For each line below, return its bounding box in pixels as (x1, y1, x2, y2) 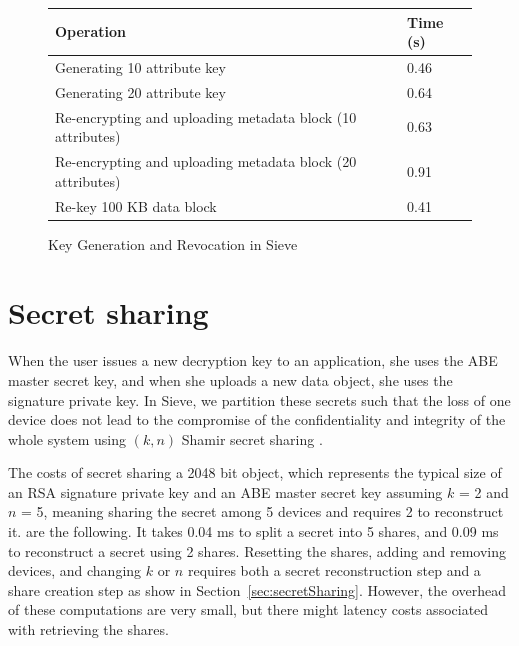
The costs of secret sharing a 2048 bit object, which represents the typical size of (8, 462, 502, 483)
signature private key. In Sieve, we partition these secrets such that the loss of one (8, 389, 511, 410)
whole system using (8, 428, 127, 449)
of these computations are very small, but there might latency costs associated (8, 599, 489, 620)
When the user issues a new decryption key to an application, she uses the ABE (8, 350, 498, 371)
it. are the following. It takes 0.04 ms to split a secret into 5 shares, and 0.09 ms (8, 521, 499, 542)
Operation (55, 21, 127, 42)
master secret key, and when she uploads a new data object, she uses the (8, 369, 453, 390)
